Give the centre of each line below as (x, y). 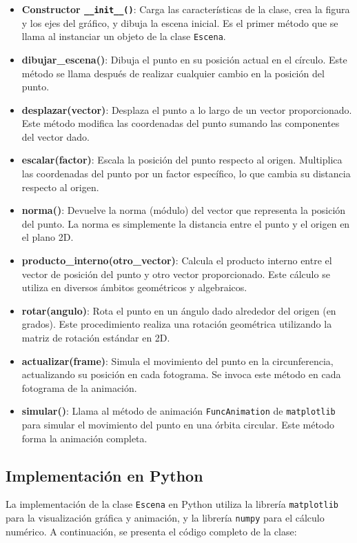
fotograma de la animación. (79, 387)
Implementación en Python (104, 475)
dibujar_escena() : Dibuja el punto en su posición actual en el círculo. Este (184, 59)
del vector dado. (55, 136)
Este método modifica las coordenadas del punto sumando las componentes (181, 123)
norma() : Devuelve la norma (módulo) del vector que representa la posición (184, 210)
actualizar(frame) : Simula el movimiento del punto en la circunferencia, (177, 361)
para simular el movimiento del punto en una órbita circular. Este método (178, 425)
